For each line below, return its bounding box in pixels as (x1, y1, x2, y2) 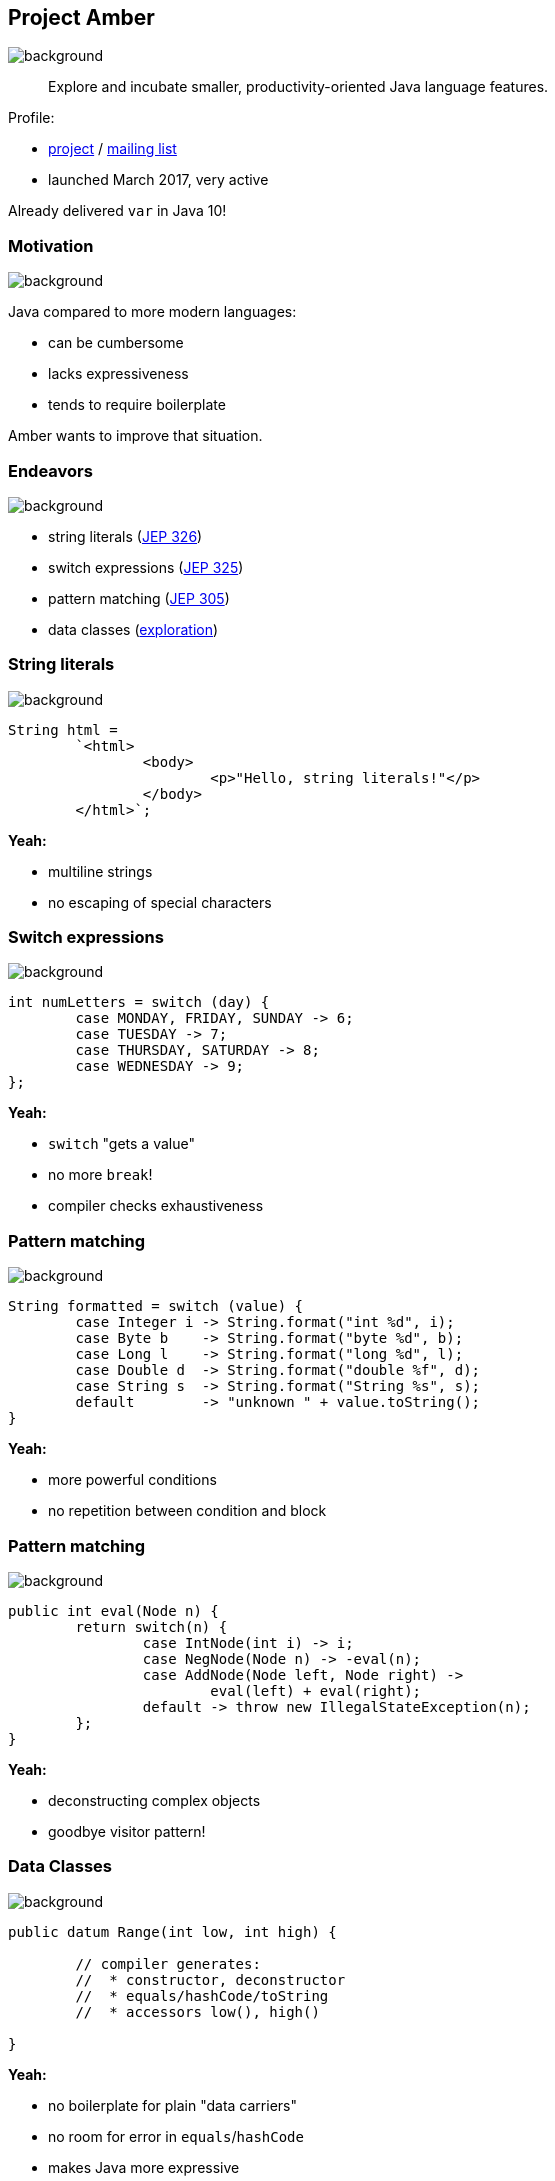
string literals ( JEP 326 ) (48, 527, 203, 545)
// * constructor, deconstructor (75, 1971, 346, 1988)
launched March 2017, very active (48, 171, 269, 189)
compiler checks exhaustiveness (48, 1197, 264, 1215)
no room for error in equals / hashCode (48, 2127, 304, 2145)
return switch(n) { (75, 1618, 228, 1635)
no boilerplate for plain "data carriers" (48, 2096, 297, 2114)
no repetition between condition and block (48, 1502, 327, 1520)
